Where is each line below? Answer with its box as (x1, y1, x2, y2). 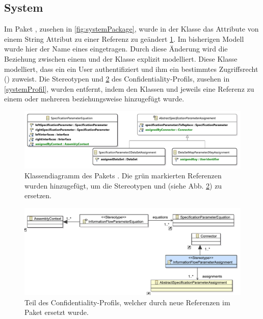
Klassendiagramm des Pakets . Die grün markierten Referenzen (24, 170, 222, 181)
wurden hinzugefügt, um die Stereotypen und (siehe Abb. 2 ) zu (24, 180, 222, 191)
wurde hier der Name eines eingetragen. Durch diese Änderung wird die (4, 43, 228, 54)
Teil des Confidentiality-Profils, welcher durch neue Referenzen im (24, 297, 230, 307)
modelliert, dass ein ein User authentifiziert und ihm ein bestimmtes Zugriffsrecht (4, 63, 258, 74)
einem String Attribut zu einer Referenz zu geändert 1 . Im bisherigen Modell (4, 33, 244, 44)
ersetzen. (24, 190, 51, 201)
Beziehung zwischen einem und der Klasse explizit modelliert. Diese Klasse (4, 53, 238, 64)
